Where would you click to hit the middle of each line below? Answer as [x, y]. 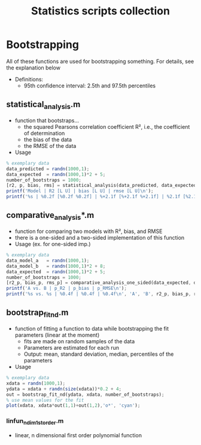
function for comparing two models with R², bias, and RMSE [89, 231]
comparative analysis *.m [50, 216]
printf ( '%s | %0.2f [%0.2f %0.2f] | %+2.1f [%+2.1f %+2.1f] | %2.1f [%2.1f [103, 197]
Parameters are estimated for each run [71, 348]
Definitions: [29, 79]
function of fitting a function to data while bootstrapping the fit [92, 329]
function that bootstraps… [47, 120]
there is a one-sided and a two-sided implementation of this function [100, 238]
